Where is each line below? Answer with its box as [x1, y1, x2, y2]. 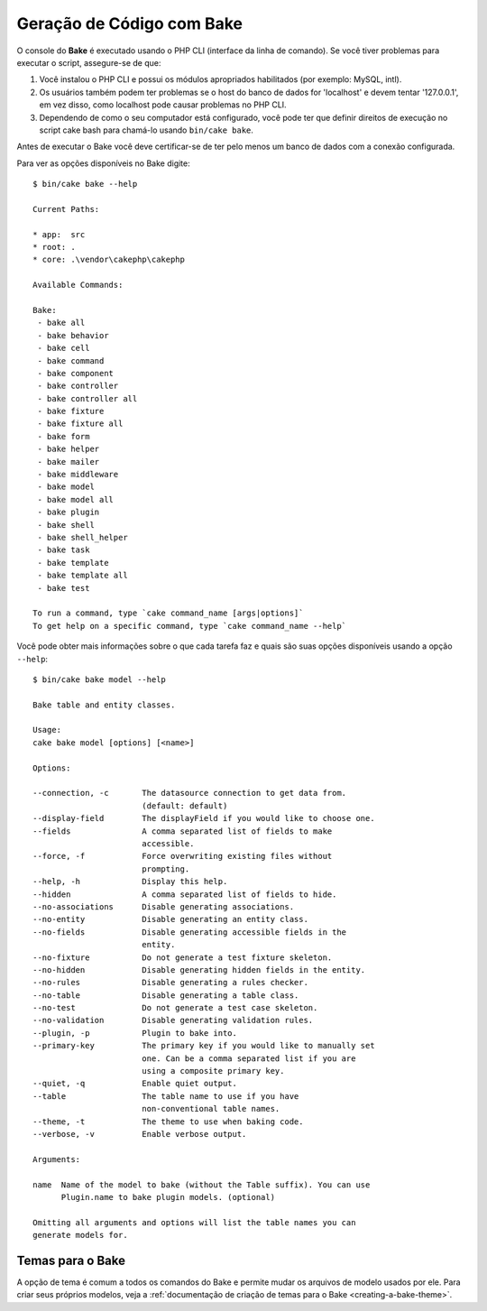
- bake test [37, 583, 90, 593]
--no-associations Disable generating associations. [32, 901, 295, 911]
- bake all [37, 318, 86, 328]
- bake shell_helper [37, 532, 128, 542]
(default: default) [141, 800, 228, 811]
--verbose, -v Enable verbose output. [32, 1129, 247, 1139]
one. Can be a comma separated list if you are [141, 1053, 356, 1064]
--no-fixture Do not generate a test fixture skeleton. [32, 952, 333, 963]
